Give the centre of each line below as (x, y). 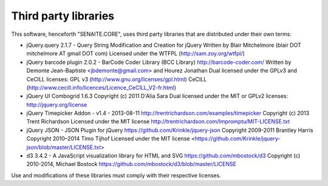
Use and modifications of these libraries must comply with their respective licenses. (116, 175)
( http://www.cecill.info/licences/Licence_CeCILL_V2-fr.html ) (101, 88)
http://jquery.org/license (57, 105)
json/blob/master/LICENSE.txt (64, 147)
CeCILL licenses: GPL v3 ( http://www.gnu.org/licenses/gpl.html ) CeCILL (117, 79)
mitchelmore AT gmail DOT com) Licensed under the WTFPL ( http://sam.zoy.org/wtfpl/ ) (136, 53)
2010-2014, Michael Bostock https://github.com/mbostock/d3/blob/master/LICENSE (132, 164)
